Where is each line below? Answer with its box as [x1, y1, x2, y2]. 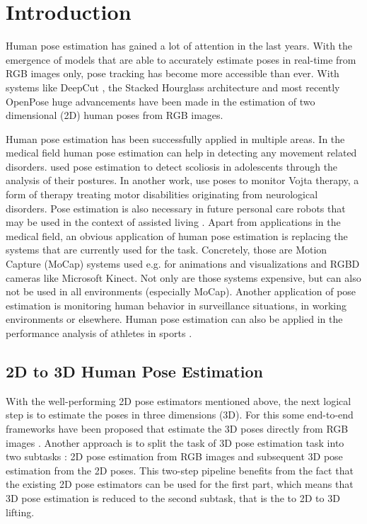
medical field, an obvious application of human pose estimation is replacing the [6, 228, 348, 243]
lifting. [6, 504, 35, 519]
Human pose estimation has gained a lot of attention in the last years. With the [6, 38, 353, 53]
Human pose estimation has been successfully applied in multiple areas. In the [6, 131, 345, 146]
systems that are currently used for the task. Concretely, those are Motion [6, 242, 327, 257]
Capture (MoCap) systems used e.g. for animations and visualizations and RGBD [6, 256, 360, 271]
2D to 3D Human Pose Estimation [6, 360, 263, 382]
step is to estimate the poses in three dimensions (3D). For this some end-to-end [6, 407, 354, 422]
